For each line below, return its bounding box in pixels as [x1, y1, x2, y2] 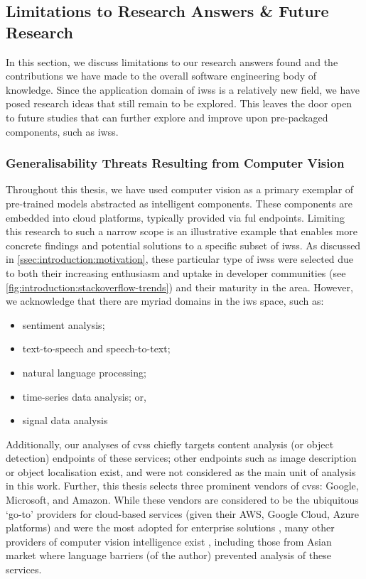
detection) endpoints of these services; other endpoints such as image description [6, 450, 357, 465]
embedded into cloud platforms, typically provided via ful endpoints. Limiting [6, 210, 345, 224]
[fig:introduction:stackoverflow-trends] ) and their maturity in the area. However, [6, 279, 353, 294]
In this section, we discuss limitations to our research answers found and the [6, 54, 338, 69]
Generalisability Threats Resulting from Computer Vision [6, 154, 345, 172]
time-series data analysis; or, [22, 389, 146, 404]
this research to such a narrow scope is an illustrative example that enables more [6, 224, 357, 239]
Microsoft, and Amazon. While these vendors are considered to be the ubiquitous [6, 492, 359, 507]
